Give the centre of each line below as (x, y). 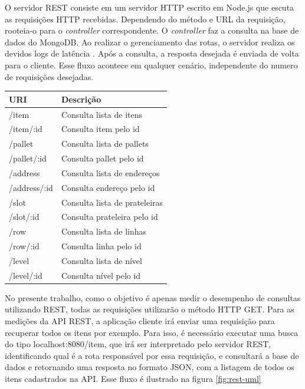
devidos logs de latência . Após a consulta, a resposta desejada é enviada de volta (152, 53)
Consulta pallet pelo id (102, 158)
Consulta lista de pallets (105, 144)
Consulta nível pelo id (101, 275)
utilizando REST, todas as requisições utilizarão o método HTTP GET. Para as (150, 309)
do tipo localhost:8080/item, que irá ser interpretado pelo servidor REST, (138, 344)
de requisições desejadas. (49, 76)
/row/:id (24, 246)
